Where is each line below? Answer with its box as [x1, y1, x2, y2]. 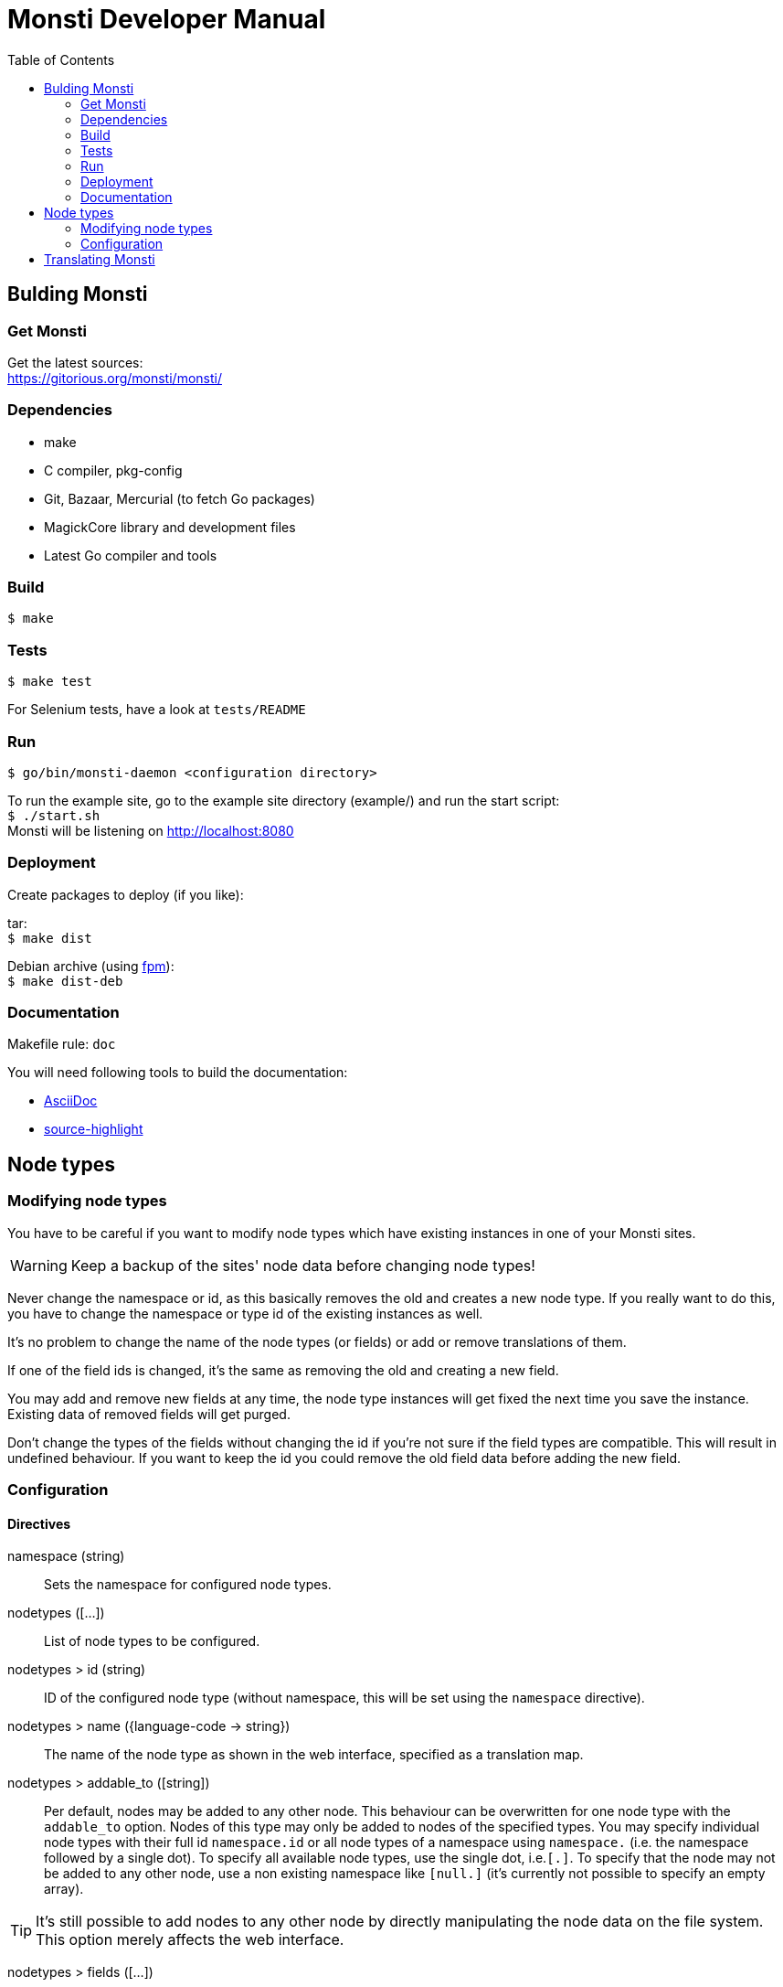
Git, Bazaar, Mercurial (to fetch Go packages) [44, 490, 315, 507]
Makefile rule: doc [7, 1036, 116, 1052]
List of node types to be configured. [44, 1633, 260, 1650]
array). [44, 1881, 84, 1897]
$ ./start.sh [7, 807, 101, 823]
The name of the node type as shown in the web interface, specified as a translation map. [44, 1747, 584, 1763]
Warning [10, 1255, 68, 1275]
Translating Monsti [44, 251, 155, 267]
